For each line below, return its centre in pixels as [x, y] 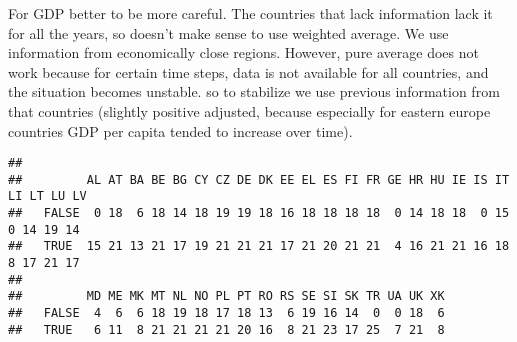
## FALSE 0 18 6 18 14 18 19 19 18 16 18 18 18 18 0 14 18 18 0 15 [259, 213]
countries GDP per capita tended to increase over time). [180, 130]
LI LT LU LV [47, 196]
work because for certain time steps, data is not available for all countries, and [248, 71]
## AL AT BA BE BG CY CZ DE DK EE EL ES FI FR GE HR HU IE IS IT [259, 179]
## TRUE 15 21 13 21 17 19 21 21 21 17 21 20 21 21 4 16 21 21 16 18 [259, 246]
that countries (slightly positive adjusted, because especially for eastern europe [249, 110]
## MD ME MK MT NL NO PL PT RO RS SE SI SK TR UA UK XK [226, 296]
